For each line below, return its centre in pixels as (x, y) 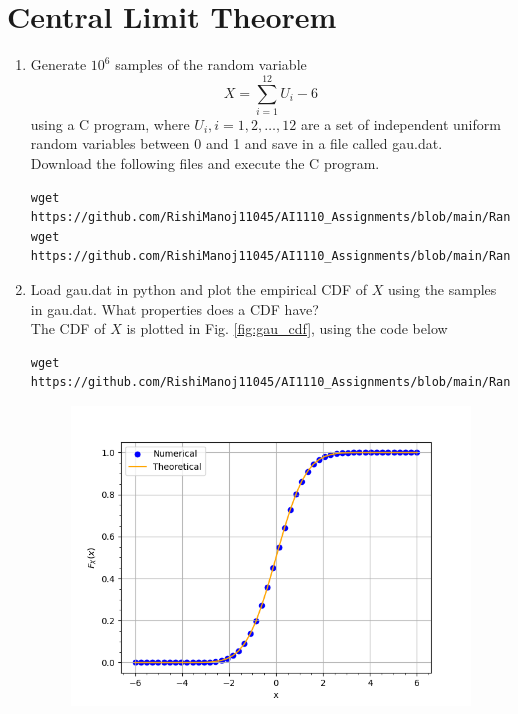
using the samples (442, 289)
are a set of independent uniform (400, 123)
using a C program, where (110, 123)
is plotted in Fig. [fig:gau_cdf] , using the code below (287, 328)
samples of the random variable (211, 64)
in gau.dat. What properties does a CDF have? (174, 308)
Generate (58, 64)
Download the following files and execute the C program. (205, 163)
